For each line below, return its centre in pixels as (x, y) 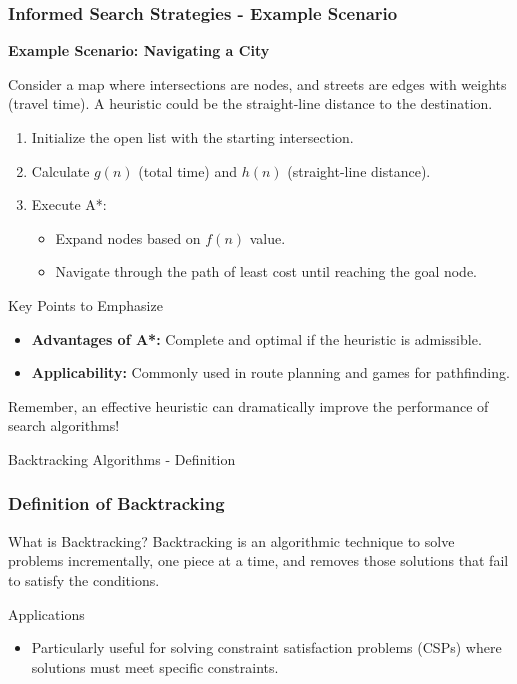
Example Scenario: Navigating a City (139, 50)
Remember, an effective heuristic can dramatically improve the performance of (248, 405)
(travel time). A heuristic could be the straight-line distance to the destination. (250, 103)
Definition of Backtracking (116, 503)
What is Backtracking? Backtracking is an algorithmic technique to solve (231, 540)
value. (267, 237)
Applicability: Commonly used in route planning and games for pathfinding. (270, 372)
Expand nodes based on (128, 237)
